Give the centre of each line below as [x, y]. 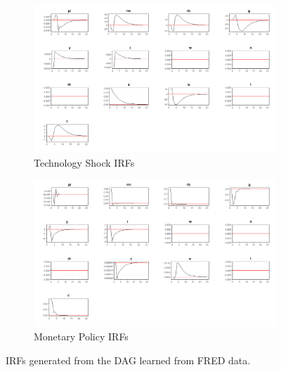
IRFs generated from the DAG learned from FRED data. [128, 360]
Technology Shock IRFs [84, 162]
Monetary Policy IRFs [81, 336]
